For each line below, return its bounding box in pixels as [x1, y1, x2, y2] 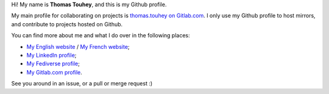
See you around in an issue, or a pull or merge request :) [11, 80, 153, 87]
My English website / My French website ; [26, 43, 130, 50]
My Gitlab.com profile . [26, 68, 82, 76]
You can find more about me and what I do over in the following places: [11, 32, 190, 39]
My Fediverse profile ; [26, 60, 80, 67]
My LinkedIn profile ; [26, 51, 77, 59]
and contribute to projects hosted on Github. [11, 20, 123, 27]
